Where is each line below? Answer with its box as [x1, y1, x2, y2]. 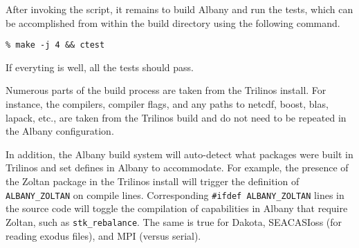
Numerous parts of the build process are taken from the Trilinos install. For [6, 83, 326, 97]
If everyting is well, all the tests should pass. [6, 59, 194, 74]
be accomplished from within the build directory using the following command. [6, 15, 340, 30]
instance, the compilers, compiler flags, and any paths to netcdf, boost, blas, [6, 97, 329, 111]
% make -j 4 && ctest [6, 40, 105, 50]
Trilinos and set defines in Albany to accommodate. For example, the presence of [6, 160, 349, 175]
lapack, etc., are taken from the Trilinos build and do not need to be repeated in [6, 110, 347, 124]
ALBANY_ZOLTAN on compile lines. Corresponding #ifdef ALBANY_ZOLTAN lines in [6, 187, 344, 202]
